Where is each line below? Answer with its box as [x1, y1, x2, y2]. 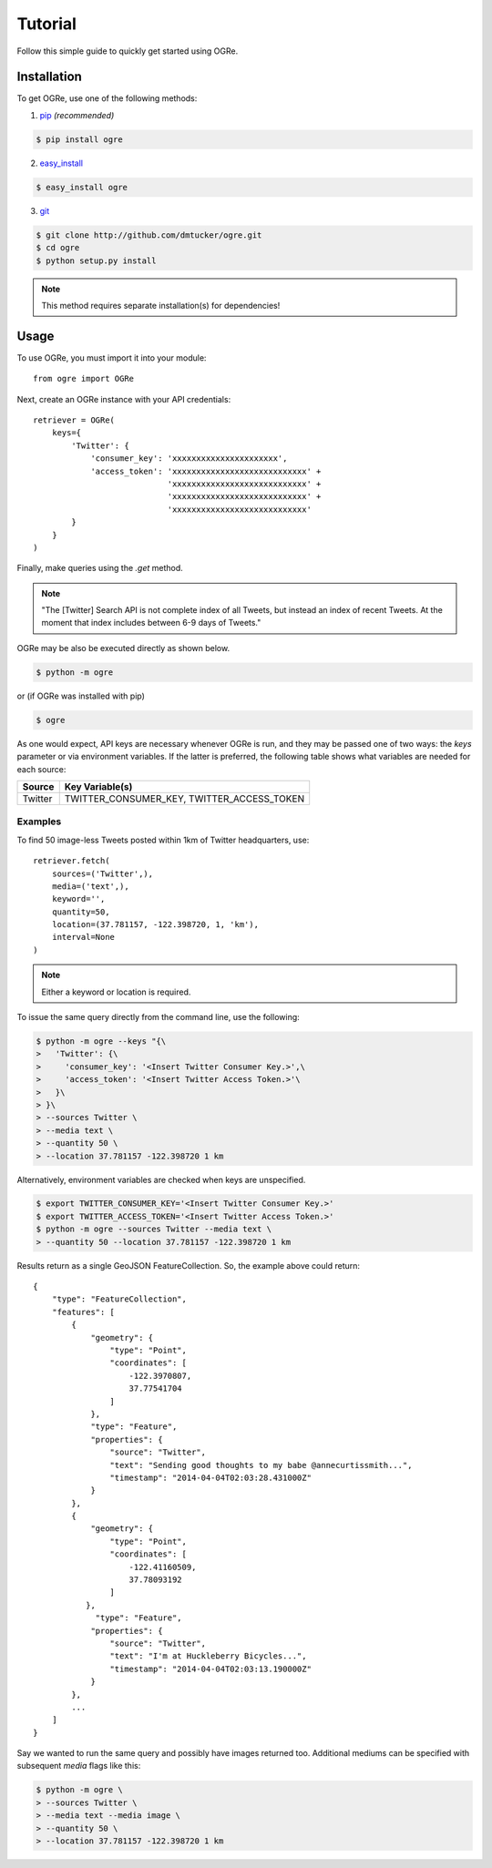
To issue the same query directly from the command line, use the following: [16, 1012, 300, 1023]
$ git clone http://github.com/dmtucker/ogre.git [36, 230, 262, 240]
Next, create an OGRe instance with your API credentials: [16, 393, 231, 404]
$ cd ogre [36, 242, 80, 253]
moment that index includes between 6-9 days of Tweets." [41, 618, 261, 628]
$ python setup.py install [36, 255, 157, 266]
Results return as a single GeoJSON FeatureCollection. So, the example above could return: [16, 1260, 360, 1271]
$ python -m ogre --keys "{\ [36, 1036, 167, 1046]
